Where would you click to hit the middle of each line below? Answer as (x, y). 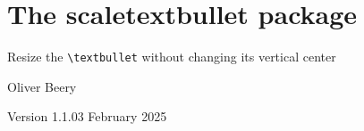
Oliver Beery (42, 86)
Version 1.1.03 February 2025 (87, 116)
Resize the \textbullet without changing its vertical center (172, 57)
